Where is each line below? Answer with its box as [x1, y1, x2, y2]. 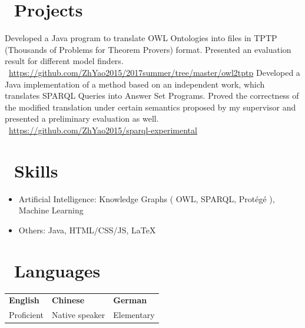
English [9, 294, 39, 306]
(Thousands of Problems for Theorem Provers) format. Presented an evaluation [5, 43, 291, 55]
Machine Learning [18, 204, 84, 216]
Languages [14, 258, 101, 282]
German [113, 294, 147, 306]
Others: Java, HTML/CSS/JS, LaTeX [18, 223, 156, 236]
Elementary [113, 309, 155, 321]
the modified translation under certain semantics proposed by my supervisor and [5, 101, 296, 113]
